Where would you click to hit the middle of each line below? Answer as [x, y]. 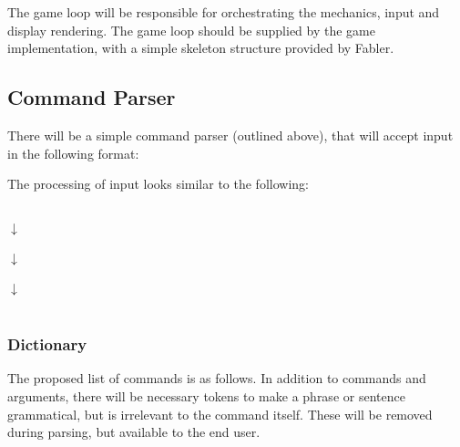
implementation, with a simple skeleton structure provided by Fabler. [201, 48]
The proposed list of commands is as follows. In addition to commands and [217, 378]
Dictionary [47, 344]
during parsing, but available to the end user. [134, 432]
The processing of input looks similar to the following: [158, 184]
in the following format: [73, 153]
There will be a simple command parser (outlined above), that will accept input [230, 135]
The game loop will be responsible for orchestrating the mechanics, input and [224, 12]
